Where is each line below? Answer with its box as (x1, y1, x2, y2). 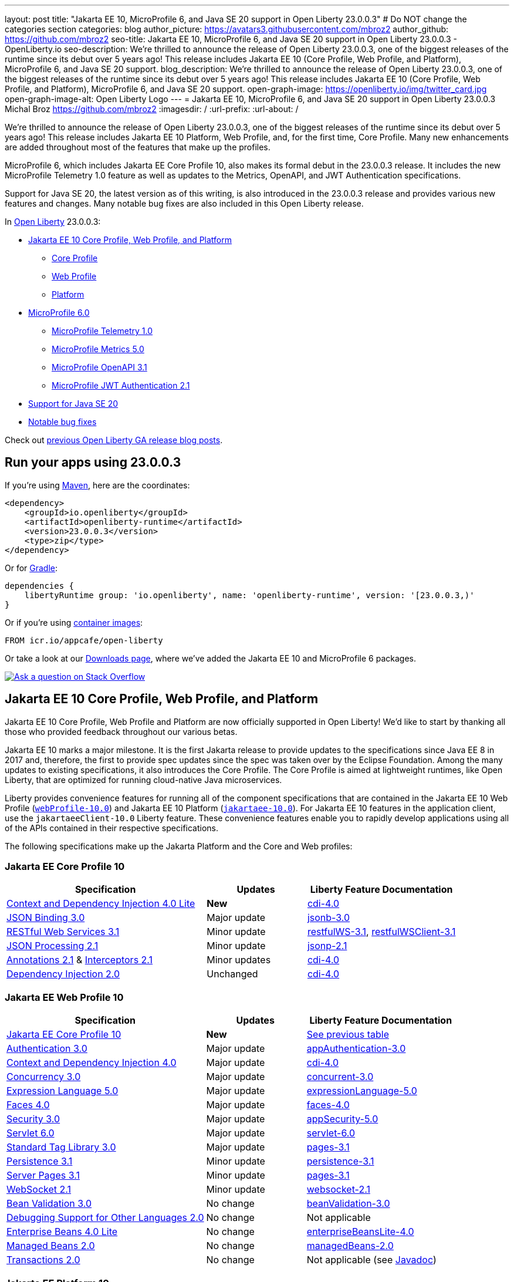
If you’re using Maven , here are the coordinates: (5, 480, 190, 490)
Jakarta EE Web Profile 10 (5, 991, 124, 1003)
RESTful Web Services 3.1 (6, 926, 120, 938)
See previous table (306, 1028, 389, 1041)
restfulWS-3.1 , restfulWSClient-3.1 (307, 926, 456, 938)
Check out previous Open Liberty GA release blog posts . (5, 435, 223, 445)
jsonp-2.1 (307, 940, 347, 952)
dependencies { (5, 581, 75, 591)
